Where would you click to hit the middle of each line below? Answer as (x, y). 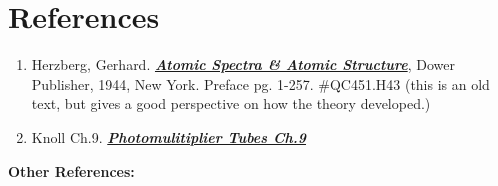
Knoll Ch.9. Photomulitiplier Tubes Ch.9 (169, 136)
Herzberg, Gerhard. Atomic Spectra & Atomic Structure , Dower (243, 64)
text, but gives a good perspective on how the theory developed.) (231, 103)
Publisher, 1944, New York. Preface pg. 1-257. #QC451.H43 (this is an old (260, 83)
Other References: (71, 170)
